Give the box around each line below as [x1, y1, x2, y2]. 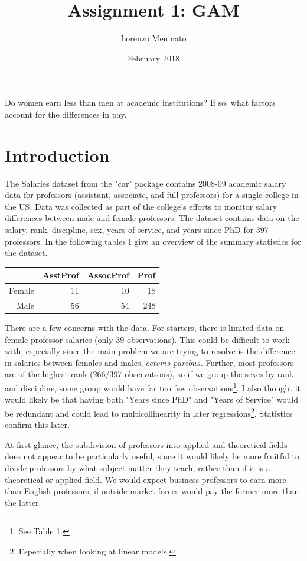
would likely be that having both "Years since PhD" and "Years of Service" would [5, 393, 298, 406]
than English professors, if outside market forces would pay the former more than [5, 485, 299, 497]
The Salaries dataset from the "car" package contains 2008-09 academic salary [5, 177, 286, 189]
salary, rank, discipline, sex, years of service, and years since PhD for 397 [5, 223, 269, 235]
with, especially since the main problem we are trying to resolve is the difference [5, 345, 295, 357]
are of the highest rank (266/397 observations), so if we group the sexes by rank [5, 368, 294, 380]
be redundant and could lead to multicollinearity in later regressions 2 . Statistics [5, 405, 293, 419]
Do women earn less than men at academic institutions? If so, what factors [5, 96, 276, 109]
